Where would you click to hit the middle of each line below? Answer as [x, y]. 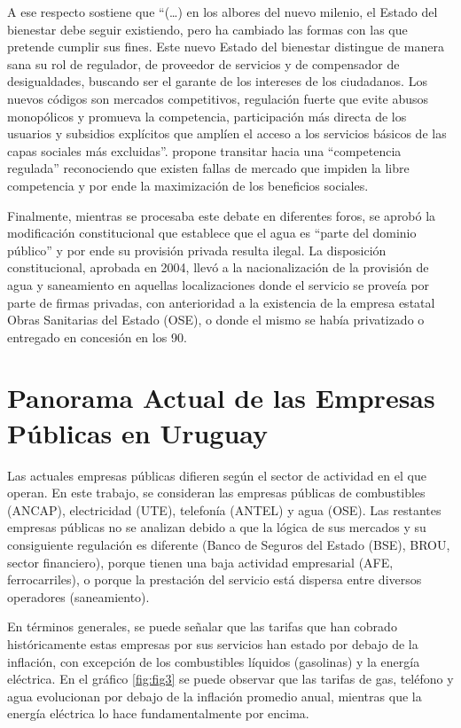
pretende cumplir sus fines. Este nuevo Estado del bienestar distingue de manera [226, 47]
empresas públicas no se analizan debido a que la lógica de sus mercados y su [217, 527]
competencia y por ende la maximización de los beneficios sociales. [188, 185]
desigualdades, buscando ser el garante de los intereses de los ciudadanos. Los [217, 81]
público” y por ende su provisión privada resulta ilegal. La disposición [197, 250]
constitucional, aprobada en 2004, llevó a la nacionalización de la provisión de [218, 267]
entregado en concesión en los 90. [97, 337]
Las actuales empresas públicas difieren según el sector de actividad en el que [217, 475]
